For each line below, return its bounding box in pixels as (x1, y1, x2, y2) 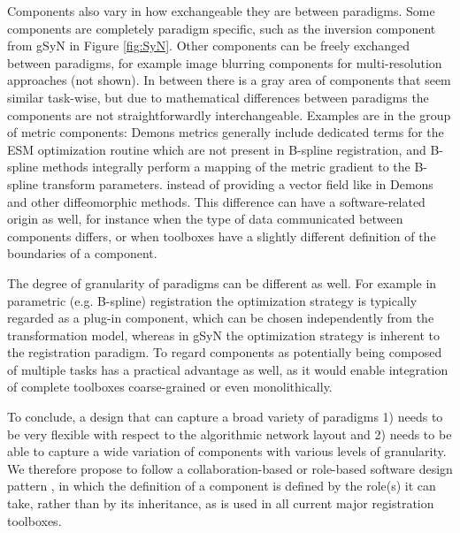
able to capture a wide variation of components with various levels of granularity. (7, 442, 447, 461)
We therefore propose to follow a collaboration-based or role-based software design (7, 459, 453, 477)
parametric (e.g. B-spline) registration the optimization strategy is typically (7, 291, 418, 309)
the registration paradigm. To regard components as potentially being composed (7, 343, 442, 362)
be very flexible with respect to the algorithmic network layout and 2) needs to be (7, 424, 452, 443)
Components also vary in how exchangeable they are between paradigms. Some (7, 2, 435, 19)
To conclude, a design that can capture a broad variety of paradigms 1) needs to (7, 407, 443, 426)
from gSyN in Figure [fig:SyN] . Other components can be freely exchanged (7, 36, 410, 55)
